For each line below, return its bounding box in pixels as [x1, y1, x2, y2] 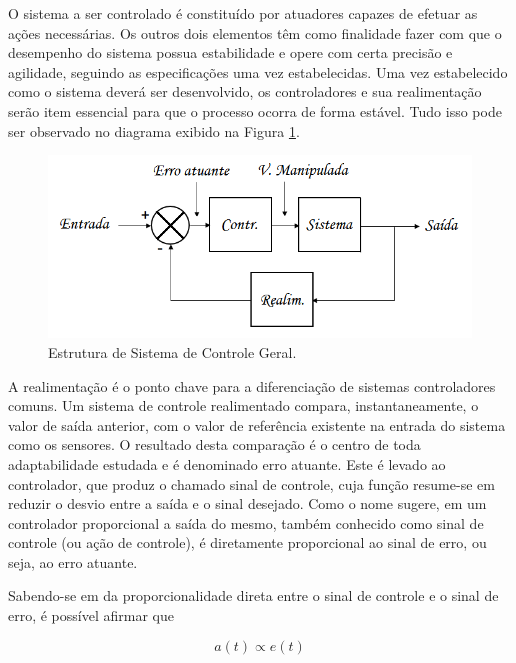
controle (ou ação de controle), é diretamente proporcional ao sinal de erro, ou [8, 532, 487, 553]
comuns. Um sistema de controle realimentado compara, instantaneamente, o [8, 395, 479, 416]
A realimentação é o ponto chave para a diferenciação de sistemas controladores [8, 375, 496, 396]
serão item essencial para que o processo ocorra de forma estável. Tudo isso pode [8, 100, 502, 121]
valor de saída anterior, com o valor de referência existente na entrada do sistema [8, 414, 506, 435]
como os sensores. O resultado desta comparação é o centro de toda [8, 434, 421, 455]
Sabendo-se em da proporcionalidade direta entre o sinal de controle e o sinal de [8, 585, 499, 606]
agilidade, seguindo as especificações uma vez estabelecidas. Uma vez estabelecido [8, 61, 508, 82]
